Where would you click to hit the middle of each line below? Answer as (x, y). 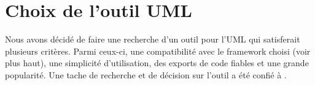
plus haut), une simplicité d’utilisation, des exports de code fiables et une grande (157, 63)
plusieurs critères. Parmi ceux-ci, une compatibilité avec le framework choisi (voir (158, 51)
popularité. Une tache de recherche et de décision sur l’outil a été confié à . (146, 74)
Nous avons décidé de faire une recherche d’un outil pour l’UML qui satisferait (153, 39)
